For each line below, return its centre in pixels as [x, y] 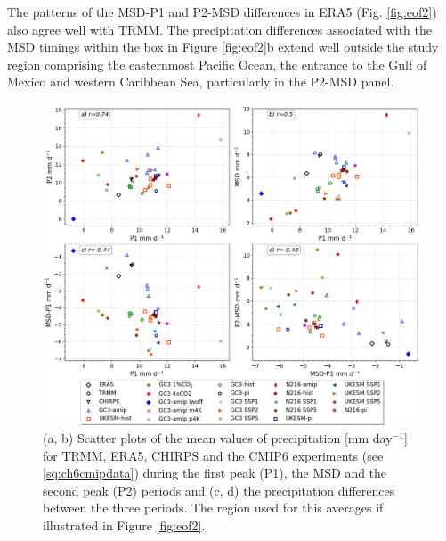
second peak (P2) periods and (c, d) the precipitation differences [219, 490]
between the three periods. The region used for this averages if [213, 508]
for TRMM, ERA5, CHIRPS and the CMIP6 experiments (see [213, 455]
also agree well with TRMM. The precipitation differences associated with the [219, 29]
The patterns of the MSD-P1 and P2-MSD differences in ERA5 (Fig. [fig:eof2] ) [222, 12]
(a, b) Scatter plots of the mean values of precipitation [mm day [218, 438]
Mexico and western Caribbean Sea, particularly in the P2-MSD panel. [201, 82]
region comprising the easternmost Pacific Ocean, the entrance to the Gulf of [217, 64]
